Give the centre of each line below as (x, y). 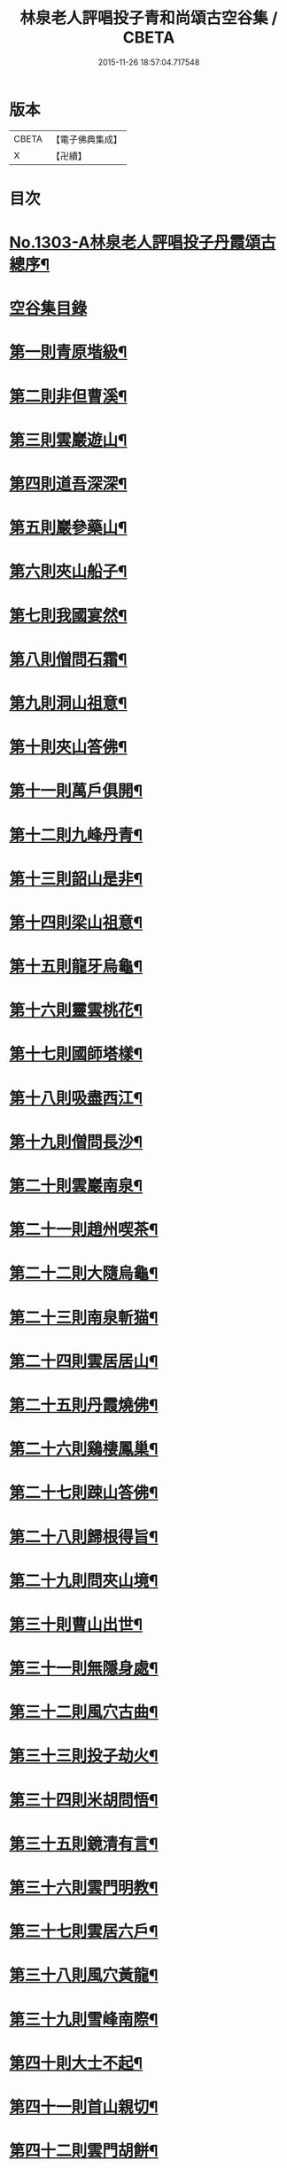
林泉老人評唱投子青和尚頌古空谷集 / (149, 18)
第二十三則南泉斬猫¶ (84, 1318)
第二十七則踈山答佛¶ (84, 1493)
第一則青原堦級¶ (68, 352)
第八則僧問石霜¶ (68, 659)
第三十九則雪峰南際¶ (84, 2020)
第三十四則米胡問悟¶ (84, 1800)
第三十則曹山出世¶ (76, 1624)
